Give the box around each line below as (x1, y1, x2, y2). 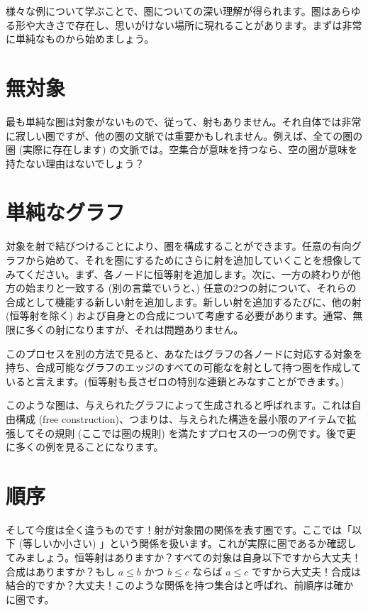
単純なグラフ (6, 197, 126, 226)
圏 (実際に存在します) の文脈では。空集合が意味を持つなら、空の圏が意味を (6, 142, 358, 157)
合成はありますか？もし (6, 563, 115, 578)
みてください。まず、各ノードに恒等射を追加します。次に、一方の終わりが (6, 266, 351, 281)
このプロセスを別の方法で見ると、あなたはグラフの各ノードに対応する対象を (6, 346, 363, 360)
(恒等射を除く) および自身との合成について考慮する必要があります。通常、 (6, 308, 353, 323)
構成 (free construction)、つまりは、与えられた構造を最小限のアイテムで (15, 411, 347, 426)
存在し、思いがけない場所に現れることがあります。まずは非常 (74, 17, 362, 32)
